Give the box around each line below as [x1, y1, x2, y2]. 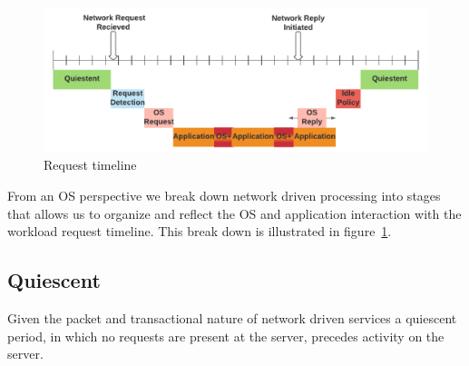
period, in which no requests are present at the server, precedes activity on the [7, 326, 445, 345]
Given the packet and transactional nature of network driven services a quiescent [7, 309, 457, 327]
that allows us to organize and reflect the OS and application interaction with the [7, 203, 462, 223]
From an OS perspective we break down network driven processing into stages [7, 186, 441, 205]
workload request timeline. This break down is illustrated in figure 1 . [7, 222, 392, 241]
